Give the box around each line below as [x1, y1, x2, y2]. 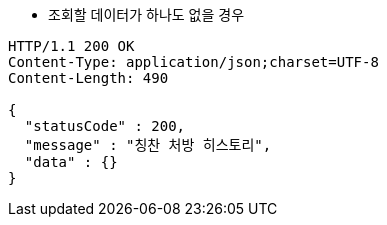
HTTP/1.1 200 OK [8, 38, 135, 54]
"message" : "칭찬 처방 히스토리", [24, 137, 272, 153]
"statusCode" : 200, [24, 118, 186, 134]
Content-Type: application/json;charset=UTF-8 [8, 54, 379, 70]
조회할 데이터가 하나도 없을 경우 [48, 6, 245, 23]
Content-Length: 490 [8, 70, 169, 86]
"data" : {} [24, 154, 118, 170]
